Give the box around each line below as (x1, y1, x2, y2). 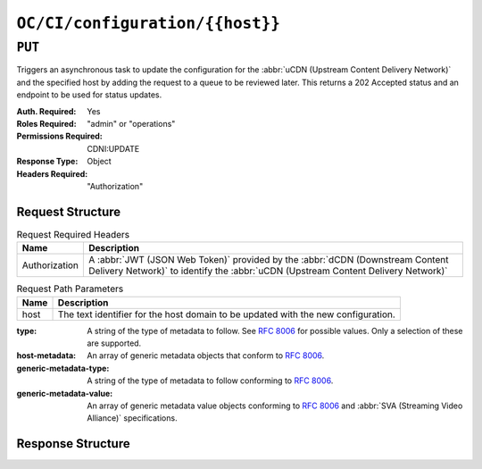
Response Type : (16, 156, 79, 167)
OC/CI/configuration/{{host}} (16, 13, 281, 33)
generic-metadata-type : (16, 363, 110, 373)
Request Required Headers (16, 229, 130, 240)
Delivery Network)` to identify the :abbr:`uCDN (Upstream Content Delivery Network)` (88, 264, 448, 277)
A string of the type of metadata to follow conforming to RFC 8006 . (87, 375, 334, 386)
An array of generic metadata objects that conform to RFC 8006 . (87, 350, 325, 361)
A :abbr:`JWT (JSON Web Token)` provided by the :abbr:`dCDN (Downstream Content (88, 254, 449, 266)
